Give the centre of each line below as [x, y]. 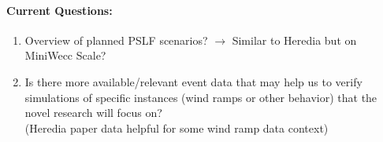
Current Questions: [59, 10]
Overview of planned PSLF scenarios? [116, 40]
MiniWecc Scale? [65, 55]
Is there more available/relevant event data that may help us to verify [193, 81]
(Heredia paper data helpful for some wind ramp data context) [177, 127]
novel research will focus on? [93, 113]
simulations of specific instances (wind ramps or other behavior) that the [201, 97]
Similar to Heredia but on [294, 40]
